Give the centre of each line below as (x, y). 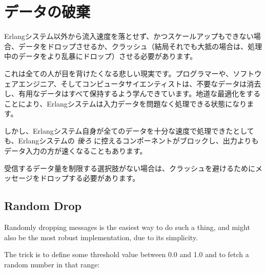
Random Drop (43, 206)
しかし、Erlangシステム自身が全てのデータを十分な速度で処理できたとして (129, 130)
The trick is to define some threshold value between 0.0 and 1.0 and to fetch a (127, 254)
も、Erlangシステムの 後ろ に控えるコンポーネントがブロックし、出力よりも (131, 141)
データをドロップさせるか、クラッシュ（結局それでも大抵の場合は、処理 (140, 46)
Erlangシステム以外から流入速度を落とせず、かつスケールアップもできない (129, 36)
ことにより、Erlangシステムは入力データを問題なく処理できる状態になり (126, 103)
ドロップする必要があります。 (90, 178)
